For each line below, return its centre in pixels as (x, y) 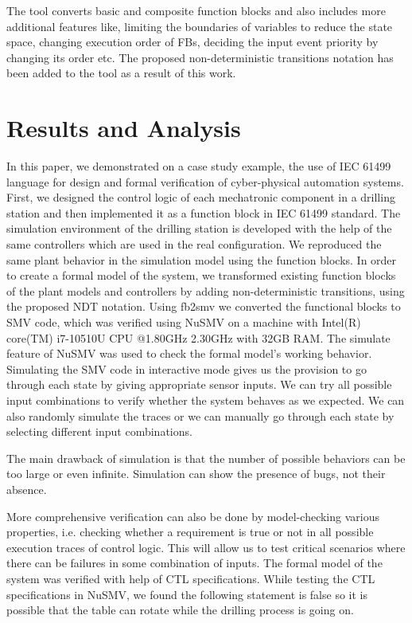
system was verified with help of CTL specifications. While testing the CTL (191, 578)
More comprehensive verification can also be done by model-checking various (193, 516)
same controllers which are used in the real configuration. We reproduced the (194, 244)
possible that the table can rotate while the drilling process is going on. (180, 610)
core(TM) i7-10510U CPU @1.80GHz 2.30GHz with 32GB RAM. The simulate (198, 337)
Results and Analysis (124, 128)
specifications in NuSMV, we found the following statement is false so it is (187, 594)
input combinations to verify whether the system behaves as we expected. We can (206, 400)
